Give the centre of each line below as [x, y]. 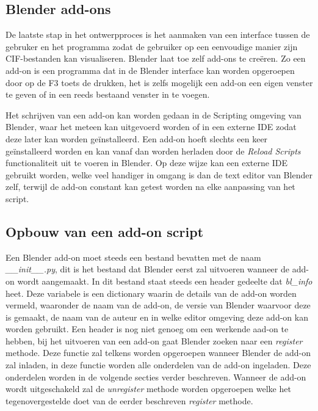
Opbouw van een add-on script [105, 231]
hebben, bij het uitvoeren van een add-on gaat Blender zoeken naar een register [154, 340]
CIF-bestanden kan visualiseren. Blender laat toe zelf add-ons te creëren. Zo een [156, 58]
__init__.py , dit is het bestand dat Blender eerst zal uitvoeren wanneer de [147, 269]
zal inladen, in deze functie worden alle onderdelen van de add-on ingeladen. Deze [158, 365]
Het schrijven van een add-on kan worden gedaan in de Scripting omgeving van [154, 115]
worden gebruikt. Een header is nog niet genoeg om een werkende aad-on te [147, 329]
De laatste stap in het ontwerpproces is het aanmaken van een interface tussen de [158, 35]
